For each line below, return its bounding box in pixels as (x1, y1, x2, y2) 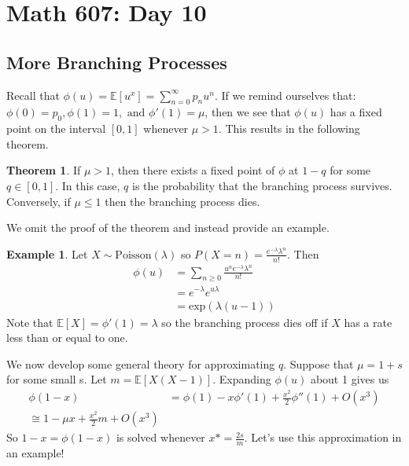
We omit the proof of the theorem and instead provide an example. (6, 219, 330, 236)
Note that (6, 314, 53, 330)
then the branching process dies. (105, 193, 260, 209)
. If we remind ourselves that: (214, 86, 356, 103)
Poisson (115, 249, 152, 261)
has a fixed (330, 104, 382, 120)
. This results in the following (218, 120, 360, 137)
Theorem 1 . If (6, 162, 81, 178)
